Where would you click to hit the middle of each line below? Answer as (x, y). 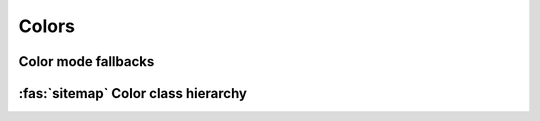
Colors (46, 26)
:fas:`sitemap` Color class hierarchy (133, 93)
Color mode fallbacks (86, 61)
